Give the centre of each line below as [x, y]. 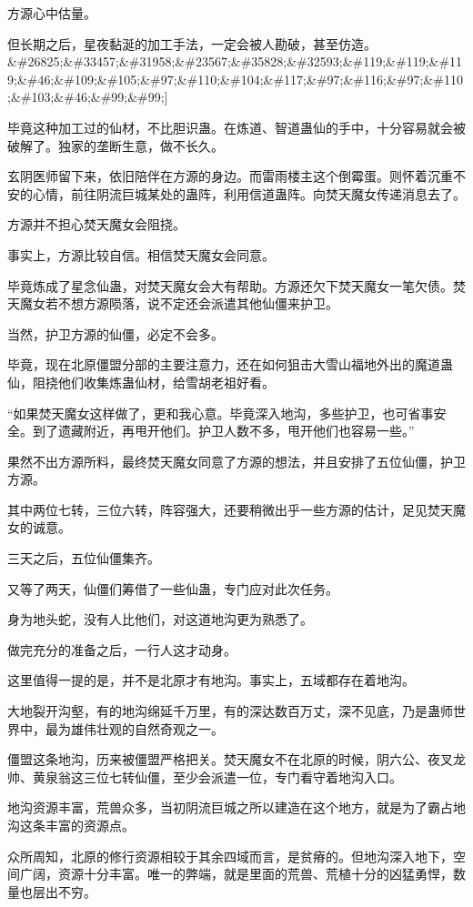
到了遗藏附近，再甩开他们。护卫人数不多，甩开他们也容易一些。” [223, 431]
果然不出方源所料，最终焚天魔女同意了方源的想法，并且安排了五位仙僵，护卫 [236, 461]
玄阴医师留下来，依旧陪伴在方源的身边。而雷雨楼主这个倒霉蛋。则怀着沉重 [230, 176]
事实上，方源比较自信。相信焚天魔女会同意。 [141, 254]
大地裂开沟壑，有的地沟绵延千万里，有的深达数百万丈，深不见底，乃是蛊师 [230, 711]
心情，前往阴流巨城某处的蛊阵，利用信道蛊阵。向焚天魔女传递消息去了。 [249, 193]
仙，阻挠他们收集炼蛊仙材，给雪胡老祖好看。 [141, 382]
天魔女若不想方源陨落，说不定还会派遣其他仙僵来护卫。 [173, 303]
